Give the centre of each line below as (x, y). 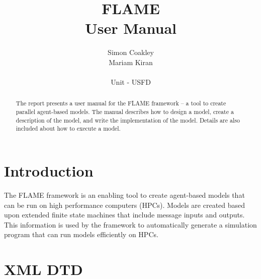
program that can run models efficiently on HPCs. (81, 234)
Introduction (49, 171)
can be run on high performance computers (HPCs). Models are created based (125, 205)
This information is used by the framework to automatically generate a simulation (130, 224)
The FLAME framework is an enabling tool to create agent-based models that (124, 195)
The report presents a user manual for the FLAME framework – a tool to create (121, 103)
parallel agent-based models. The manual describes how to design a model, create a (125, 112)
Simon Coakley (131, 52)
